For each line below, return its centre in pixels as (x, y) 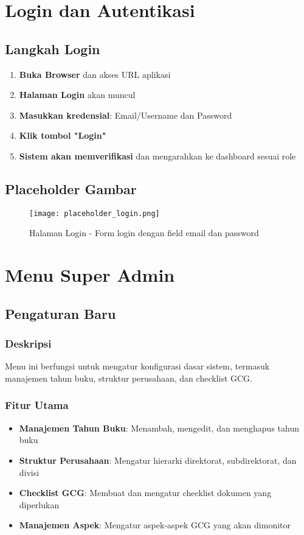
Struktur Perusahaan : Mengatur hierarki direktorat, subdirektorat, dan (158, 460)
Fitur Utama (37, 405)
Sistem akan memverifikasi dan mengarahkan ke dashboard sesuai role (157, 156)
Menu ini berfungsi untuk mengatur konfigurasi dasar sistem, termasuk (137, 366)
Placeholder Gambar (71, 188)
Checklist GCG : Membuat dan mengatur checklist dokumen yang (145, 493)
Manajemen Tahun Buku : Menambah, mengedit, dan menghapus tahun (159, 428)
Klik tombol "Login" (63, 135)
